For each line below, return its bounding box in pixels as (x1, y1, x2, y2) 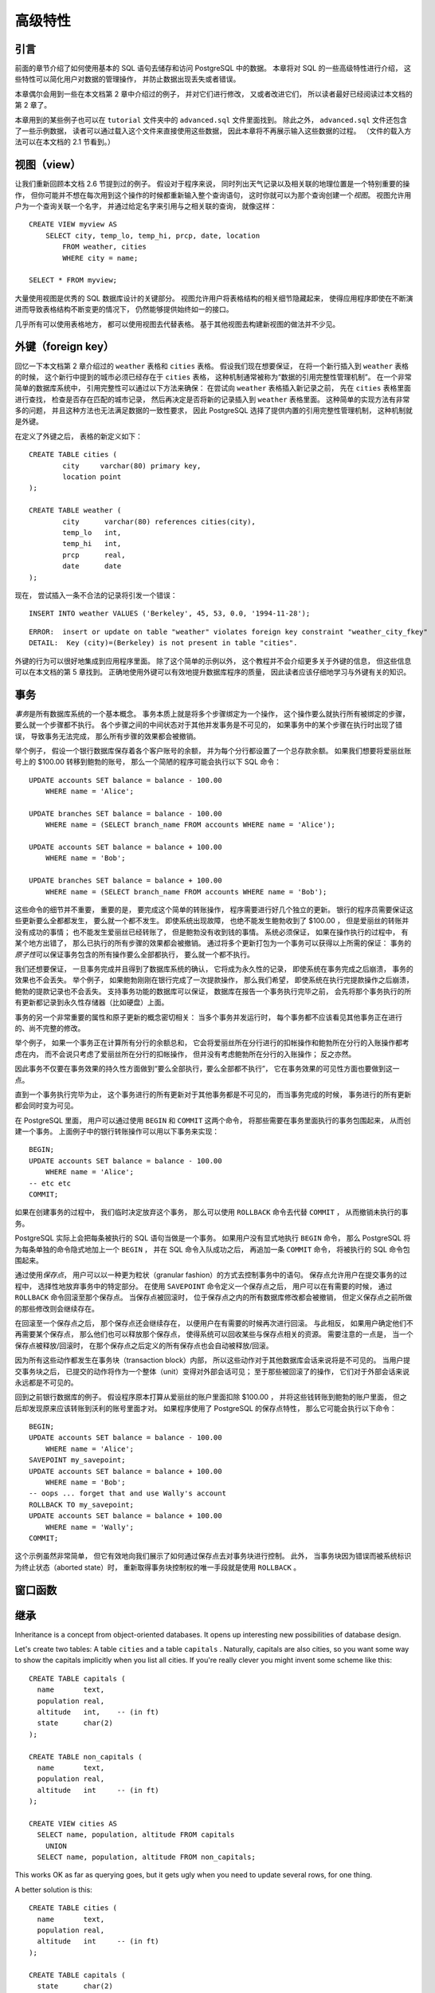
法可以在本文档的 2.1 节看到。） (14, 137, 115, 147)
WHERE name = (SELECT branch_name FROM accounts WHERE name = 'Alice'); (45, 820, 336, 829)
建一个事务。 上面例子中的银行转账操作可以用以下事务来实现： (14, 1126, 219, 1136)
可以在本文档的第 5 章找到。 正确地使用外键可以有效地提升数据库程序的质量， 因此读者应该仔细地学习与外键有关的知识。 (14, 666, 411, 677)
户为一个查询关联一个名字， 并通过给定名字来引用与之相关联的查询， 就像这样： (14, 202, 277, 211)
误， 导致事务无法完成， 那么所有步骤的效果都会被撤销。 (14, 731, 201, 741)
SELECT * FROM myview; (29, 276, 118, 285)
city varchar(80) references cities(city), (62, 517, 257, 526)
